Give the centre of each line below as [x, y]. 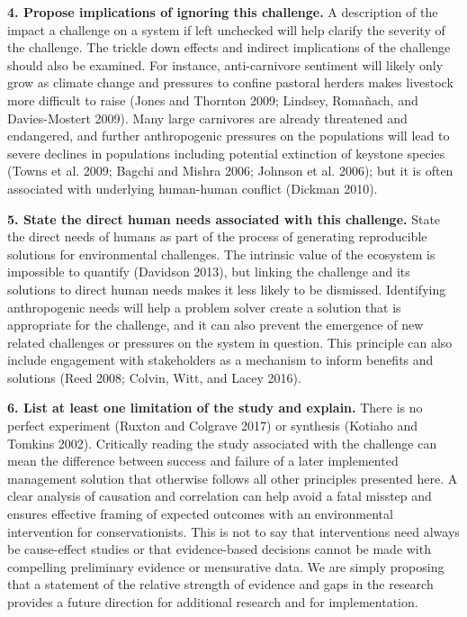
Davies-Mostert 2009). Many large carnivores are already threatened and [207, 118]
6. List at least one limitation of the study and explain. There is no [215, 408]
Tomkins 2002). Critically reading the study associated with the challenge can [222, 443]
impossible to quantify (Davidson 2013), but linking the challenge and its [209, 272]
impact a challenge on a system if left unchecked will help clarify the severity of [226, 29]
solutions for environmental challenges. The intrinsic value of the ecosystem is [221, 254]
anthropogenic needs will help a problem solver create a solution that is [204, 307]
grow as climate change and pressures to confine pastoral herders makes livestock [230, 82]
